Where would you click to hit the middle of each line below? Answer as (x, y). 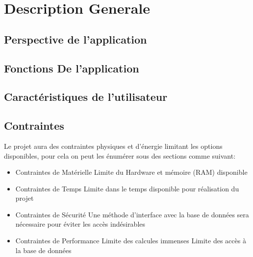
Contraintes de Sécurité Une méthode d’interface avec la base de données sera (132, 214)
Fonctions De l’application (72, 68)
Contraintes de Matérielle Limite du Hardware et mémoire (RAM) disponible (131, 172)
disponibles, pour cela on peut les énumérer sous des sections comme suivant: (120, 155)
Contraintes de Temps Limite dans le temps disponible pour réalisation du (127, 188)
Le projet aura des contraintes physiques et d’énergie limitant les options (113, 146)
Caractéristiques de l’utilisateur (86, 97)
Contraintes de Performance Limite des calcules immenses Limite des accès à (131, 241)
